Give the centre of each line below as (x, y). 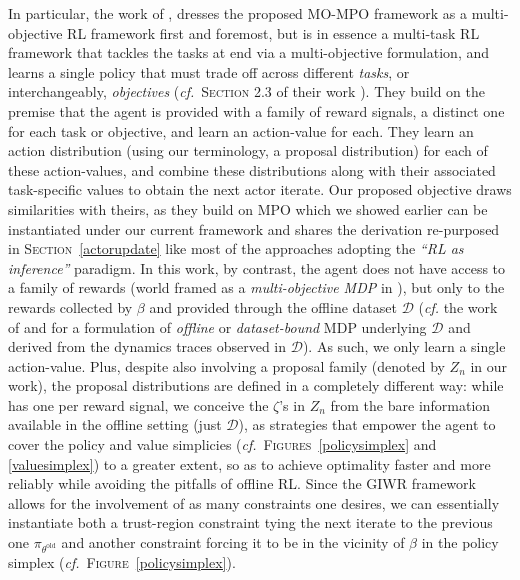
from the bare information (410, 404)
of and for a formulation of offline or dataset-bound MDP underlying (217, 326)
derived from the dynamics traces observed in (147, 346)
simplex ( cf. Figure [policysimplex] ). (122, 561)
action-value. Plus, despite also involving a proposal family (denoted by (226, 365)
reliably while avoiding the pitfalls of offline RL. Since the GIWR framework (242, 483)
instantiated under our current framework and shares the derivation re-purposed (254, 228)
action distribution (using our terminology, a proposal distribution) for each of (248, 150)
